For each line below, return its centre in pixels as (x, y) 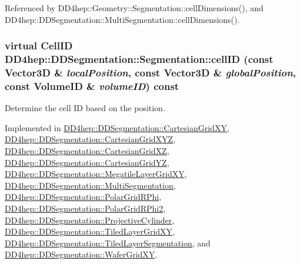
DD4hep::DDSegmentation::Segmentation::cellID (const (139, 59)
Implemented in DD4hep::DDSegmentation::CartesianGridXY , (117, 127)
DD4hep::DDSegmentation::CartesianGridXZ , (87, 150)
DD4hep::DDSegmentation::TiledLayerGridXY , (90, 231)
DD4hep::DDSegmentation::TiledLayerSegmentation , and (108, 243)
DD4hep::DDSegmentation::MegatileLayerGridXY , (96, 174)
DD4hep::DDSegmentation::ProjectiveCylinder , (90, 220)
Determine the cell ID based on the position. (85, 108)
